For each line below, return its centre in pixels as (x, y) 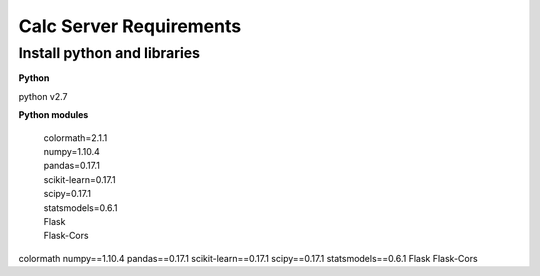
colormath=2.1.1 (75, 137)
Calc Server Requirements (130, 26)
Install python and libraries (109, 53)
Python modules (53, 115)
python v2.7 (43, 96)
